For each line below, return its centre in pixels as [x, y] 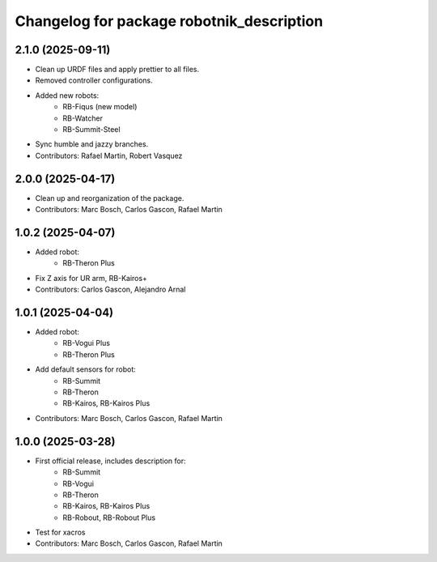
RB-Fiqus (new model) [100, 107]
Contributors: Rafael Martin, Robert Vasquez [109, 155]
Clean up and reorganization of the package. [110, 198]
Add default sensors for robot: [86, 369]
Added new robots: [67, 95]
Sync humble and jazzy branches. [92, 144]
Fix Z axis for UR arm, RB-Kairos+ [91, 278]
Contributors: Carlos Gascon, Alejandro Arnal [110, 290]
